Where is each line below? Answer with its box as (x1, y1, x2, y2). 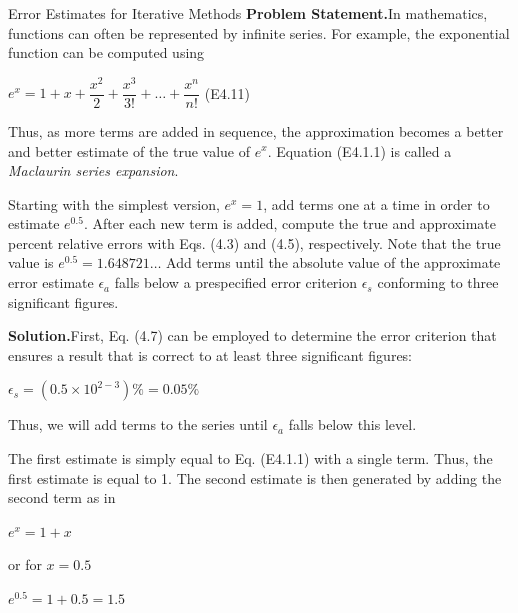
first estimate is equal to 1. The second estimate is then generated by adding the (8, 467, 502, 488)
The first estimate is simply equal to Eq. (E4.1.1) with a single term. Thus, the (8, 448, 493, 469)
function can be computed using (8, 42, 205, 63)
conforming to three (377, 272, 499, 293)
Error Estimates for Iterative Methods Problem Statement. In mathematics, (8, 3, 488, 23)
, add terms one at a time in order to (263, 193, 490, 214)
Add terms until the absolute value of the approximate (166, 252, 501, 273)
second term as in (8, 487, 116, 508)
